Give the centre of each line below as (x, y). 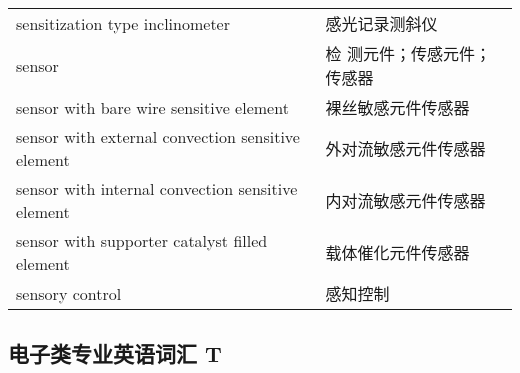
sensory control (69, 293)
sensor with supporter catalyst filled (142, 240)
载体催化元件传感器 (397, 252)
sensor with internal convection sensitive (157, 188)
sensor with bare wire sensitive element (152, 107)
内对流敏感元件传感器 (405, 200)
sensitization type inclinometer (123, 23)
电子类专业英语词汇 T (115, 353)
